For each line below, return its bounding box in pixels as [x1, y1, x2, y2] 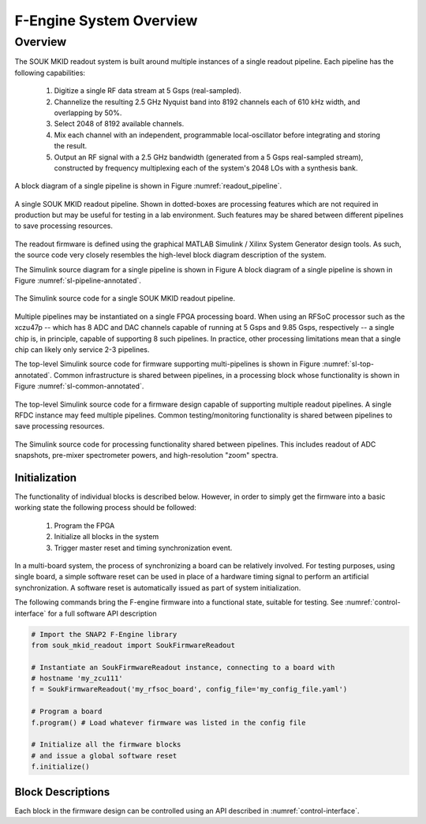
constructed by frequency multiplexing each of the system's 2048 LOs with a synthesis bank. [54, 163, 358, 173]
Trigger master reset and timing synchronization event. [54, 543, 233, 552]
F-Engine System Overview [14, 12, 198, 29]
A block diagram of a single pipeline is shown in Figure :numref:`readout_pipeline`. [14, 182, 282, 191]
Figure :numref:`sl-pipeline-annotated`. [14, 276, 142, 286]
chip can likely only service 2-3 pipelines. [14, 344, 150, 354]
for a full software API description [47, 609, 157, 618]
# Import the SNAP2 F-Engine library [31, 630, 177, 639]
